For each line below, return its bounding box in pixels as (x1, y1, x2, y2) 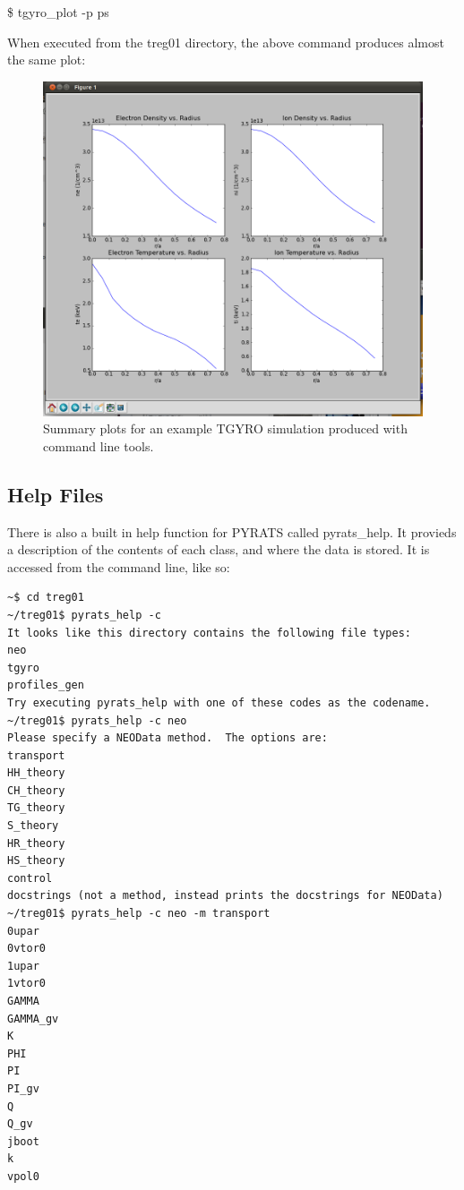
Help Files (7, 480, 104, 508)
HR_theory (7, 836, 65, 850)
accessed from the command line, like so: (7, 557, 230, 576)
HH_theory (7, 766, 65, 780)
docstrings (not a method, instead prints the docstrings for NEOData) (7, 889, 443, 903)
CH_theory (7, 783, 65, 797)
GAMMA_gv (7, 1012, 59, 1025)
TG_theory (7, 801, 65, 815)
